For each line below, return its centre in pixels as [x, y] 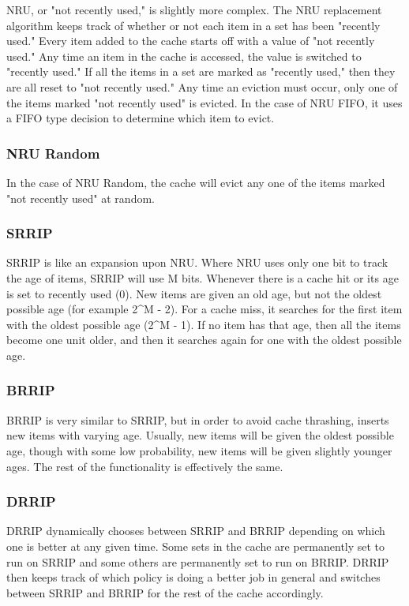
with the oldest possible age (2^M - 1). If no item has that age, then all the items [204, 324]
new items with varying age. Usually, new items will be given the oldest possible [200, 435]
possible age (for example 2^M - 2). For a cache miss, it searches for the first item [204, 309]
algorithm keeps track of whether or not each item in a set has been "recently [193, 25]
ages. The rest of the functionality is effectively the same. [145, 466]
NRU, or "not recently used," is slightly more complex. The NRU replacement [194, 9]
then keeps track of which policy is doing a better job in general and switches [193, 577]
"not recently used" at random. [81, 198]
